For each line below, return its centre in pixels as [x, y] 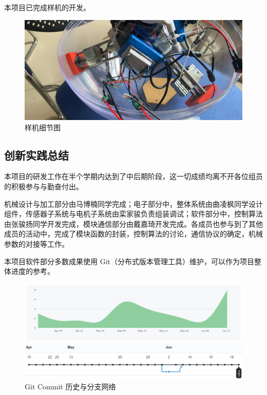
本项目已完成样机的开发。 [47, 7]
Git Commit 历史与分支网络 [70, 386]
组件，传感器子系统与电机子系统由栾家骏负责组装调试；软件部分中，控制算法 [133, 214]
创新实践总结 [36, 155]
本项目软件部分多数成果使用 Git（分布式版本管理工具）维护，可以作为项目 [129, 261]
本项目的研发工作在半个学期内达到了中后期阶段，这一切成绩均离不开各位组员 [133, 176]
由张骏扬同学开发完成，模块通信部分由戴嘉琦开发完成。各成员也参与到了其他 [133, 223]
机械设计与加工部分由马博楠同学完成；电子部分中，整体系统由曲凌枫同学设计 [133, 203]
